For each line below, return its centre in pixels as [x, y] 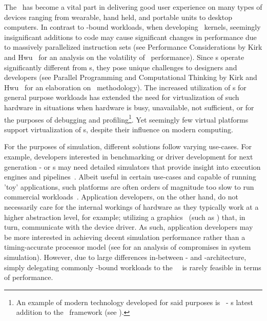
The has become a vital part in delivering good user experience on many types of [133, 7]
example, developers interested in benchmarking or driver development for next [129, 156]
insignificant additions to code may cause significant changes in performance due [130, 37]
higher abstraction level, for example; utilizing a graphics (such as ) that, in [125, 217]
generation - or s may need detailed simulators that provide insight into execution [132, 166]
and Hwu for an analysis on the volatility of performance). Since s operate [124, 57]
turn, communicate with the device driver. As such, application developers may [129, 227]
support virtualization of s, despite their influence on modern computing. [119, 129]
